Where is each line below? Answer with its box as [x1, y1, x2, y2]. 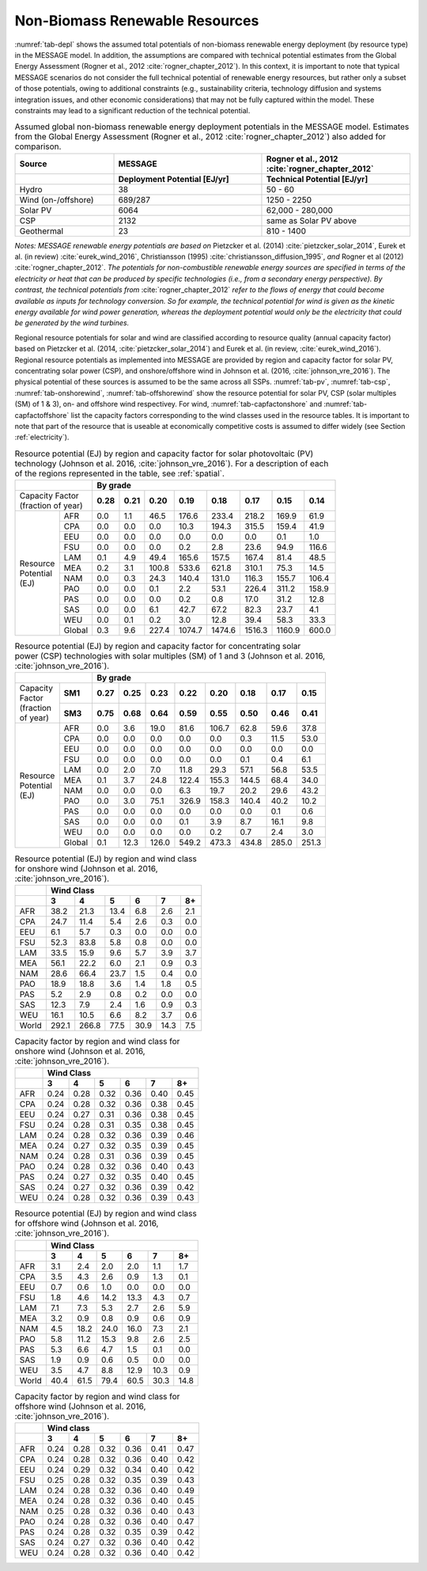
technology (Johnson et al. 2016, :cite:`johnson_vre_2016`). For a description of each [14, 457, 329, 469]
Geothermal [19, 226, 63, 237]
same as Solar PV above [266, 214, 357, 226]
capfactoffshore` [14, 410, 70, 419]
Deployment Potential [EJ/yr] [118, 173, 229, 184]
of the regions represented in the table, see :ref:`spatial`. [14, 468, 225, 479]
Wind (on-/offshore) [19, 194, 94, 205]
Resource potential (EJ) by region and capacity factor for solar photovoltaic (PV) [14, 448, 314, 459]
